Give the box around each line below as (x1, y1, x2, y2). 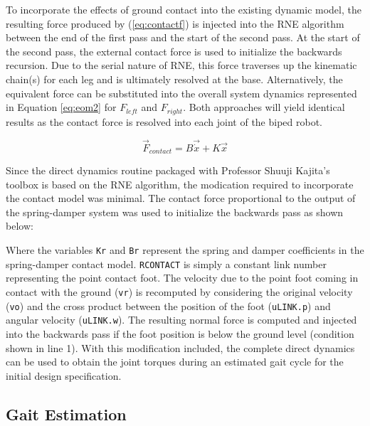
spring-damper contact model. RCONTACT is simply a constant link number (6, 256, 327, 271)
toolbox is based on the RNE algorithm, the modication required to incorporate (6, 176, 354, 191)
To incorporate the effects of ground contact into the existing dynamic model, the (6, 2, 361, 16)
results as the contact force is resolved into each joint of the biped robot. (6, 114, 323, 129)
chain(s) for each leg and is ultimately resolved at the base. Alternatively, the (6, 71, 343, 86)
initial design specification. (6, 368, 122, 383)
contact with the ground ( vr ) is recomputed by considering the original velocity (6, 284, 353, 299)
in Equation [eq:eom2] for (6, 100, 117, 115)
